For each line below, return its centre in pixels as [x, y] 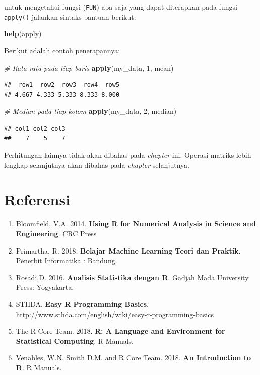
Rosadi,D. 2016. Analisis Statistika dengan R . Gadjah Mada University [132, 277]
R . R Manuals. [39, 367]
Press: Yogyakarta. [45, 287]
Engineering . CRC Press [56, 233]
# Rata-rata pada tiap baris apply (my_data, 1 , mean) [89, 67]
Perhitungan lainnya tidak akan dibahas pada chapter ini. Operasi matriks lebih [128, 155]
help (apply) [23, 34]
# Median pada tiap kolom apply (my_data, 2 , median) [90, 111]
